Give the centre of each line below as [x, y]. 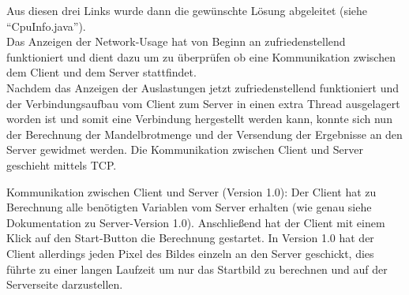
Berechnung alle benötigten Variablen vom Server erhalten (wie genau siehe [189, 207]
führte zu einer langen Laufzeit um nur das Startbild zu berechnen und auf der [197, 269]
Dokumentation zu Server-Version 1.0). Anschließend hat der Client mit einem [196, 222]
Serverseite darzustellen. [65, 284]
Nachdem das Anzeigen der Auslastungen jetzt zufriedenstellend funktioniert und [203, 87]
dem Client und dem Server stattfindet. [101, 72]
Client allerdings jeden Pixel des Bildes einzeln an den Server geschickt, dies [190, 253]
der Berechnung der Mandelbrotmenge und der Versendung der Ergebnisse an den [204, 134]
